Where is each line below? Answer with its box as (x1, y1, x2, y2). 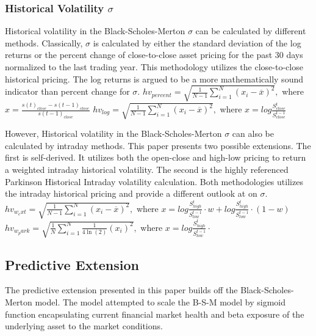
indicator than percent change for (5, 85, 130, 98)
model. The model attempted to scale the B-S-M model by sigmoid (35, 295, 286, 308)
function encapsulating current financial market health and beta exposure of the (5, 307, 304, 320)
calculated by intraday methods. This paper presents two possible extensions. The (5, 139, 311, 152)
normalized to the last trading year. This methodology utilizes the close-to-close (5, 60, 303, 73)
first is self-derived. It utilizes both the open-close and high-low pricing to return (5, 151, 306, 164)
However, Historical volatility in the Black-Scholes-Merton (5, 127, 222, 140)
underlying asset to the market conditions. (5, 320, 163, 332)
